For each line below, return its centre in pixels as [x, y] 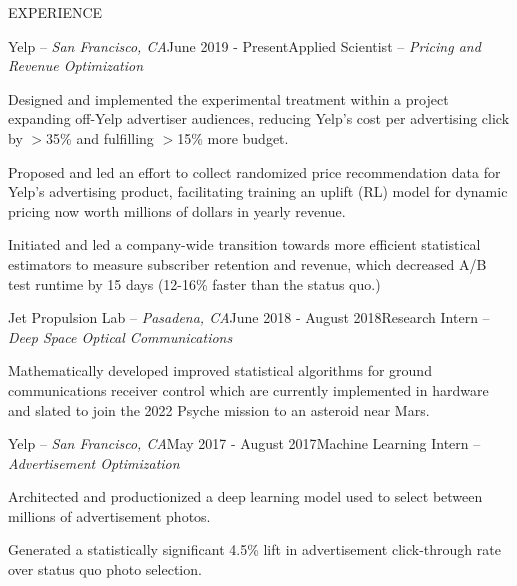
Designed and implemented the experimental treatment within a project [228, 98]
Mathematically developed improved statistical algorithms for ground [220, 370]
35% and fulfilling [100, 137]
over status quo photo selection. [105, 569]
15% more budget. [233, 137]
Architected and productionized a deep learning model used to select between [245, 496]
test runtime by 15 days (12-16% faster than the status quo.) [194, 283]
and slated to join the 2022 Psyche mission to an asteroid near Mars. [219, 409]
